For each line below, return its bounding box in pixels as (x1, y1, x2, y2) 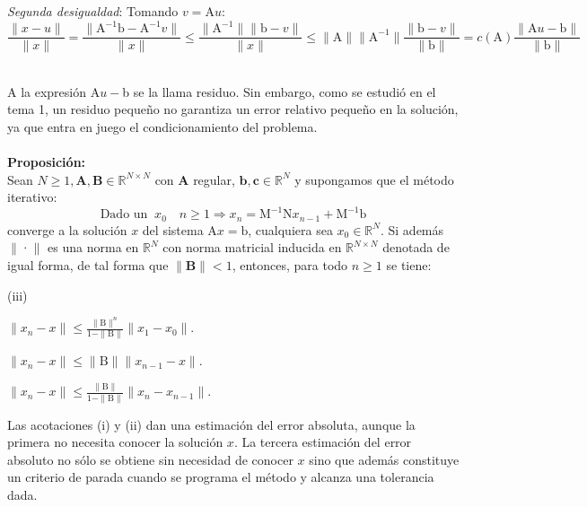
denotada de (382, 238, 450, 257)
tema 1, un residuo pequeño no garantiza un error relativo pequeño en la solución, (7, 100, 459, 118)
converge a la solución (7, 220, 127, 239)
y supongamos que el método (294, 170, 454, 188)
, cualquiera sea (248, 220, 333, 239)
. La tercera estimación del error (233, 433, 412, 451)
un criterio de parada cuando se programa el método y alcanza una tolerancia (7, 468, 434, 486)
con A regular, (154, 170, 235, 188)
